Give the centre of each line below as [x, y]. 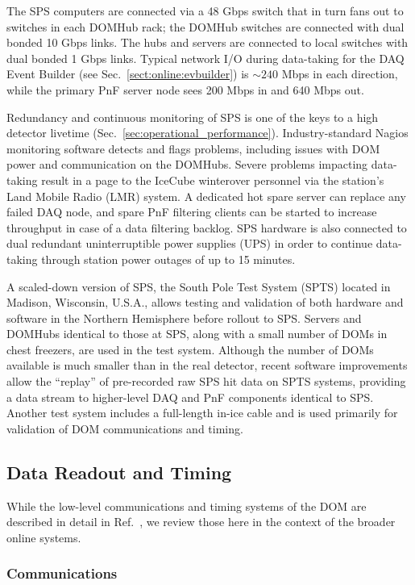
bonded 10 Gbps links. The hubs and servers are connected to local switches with [207, 42]
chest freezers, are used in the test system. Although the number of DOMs [190, 349]
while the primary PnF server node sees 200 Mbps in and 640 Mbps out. [185, 89]
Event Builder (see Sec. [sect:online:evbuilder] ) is [128, 74]
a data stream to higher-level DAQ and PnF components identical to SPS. [190, 397]
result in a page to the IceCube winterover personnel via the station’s [213, 180]
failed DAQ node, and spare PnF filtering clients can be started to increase [192, 212]
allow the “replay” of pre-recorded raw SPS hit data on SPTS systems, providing [206, 381]
